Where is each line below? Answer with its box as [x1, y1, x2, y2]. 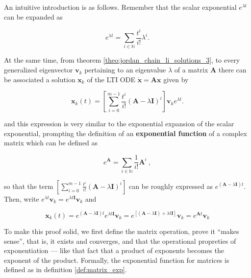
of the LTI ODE [87, 74, 135, 84]
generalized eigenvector [4, 65, 73, 75]
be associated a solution [4, 74, 75, 84]
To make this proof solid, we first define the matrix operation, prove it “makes [4, 226, 239, 236]
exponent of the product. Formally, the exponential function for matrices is [4, 255, 229, 265]
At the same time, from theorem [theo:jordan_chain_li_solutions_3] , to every [4, 55, 240, 65]
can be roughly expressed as [128, 181, 213, 191]
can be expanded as [4, 11, 63, 22]
